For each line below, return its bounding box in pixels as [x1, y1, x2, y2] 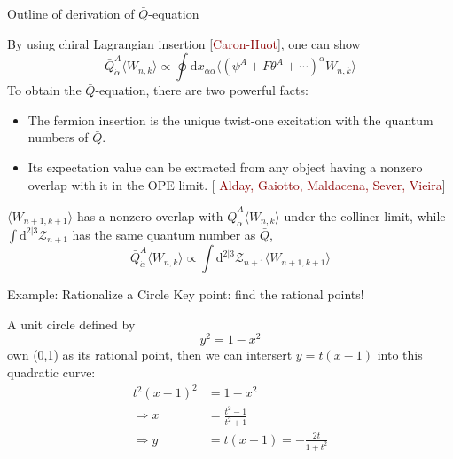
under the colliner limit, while [284, 206, 446, 225]
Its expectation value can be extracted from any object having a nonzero [27, 157, 423, 176]
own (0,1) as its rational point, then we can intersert [7, 345, 293, 364]
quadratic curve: [7, 362, 96, 381]
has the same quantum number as [72, 225, 256, 243]
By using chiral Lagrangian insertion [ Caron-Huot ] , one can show [7, 34, 361, 52]
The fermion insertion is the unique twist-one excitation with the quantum [27, 110, 433, 129]
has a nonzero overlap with [76, 206, 223, 225]
